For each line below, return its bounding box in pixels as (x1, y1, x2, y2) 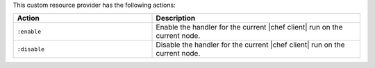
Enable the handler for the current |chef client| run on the (156, 23, 343, 32)
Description (156, 14, 196, 23)
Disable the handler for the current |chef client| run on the (156, 40, 345, 49)
